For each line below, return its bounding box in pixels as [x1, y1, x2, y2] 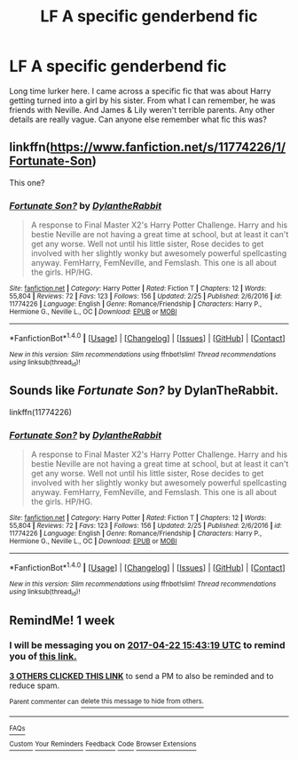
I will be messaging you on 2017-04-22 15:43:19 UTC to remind [9, 639, 286, 652]
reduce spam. [9, 680, 60, 691]
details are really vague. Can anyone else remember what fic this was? [9, 114, 268, 124]
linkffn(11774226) [9, 406, 73, 417]
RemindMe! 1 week [9, 612, 115, 628]
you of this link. [9, 651, 77, 663]
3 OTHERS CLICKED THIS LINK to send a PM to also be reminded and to [9, 670, 274, 681]
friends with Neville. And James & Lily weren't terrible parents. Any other [9, 104, 275, 115]
